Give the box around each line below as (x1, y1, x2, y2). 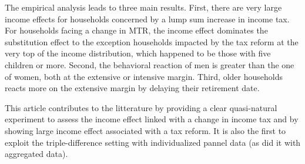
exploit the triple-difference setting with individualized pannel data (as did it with (5, 136, 301, 148)
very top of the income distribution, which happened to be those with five (5, 47, 271, 59)
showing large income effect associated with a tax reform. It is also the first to (5, 124, 286, 136)
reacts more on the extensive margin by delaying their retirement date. (5, 82, 260, 94)
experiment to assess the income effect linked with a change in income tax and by (5, 113, 299, 125)
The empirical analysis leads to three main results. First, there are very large (5, 1, 282, 13)
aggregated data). (5, 148, 68, 160)
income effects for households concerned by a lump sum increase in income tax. (5, 12, 290, 25)
